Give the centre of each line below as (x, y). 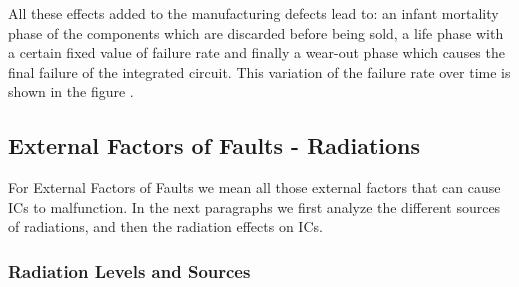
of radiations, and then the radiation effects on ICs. (165, 226)
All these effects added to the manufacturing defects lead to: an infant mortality (253, 13)
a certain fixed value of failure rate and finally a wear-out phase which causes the (256, 52)
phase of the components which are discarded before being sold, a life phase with (256, 32)
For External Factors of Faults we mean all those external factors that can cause (254, 187)
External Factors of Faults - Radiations (214, 145)
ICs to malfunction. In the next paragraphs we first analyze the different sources (254, 206)
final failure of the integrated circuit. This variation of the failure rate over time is (259, 71)
